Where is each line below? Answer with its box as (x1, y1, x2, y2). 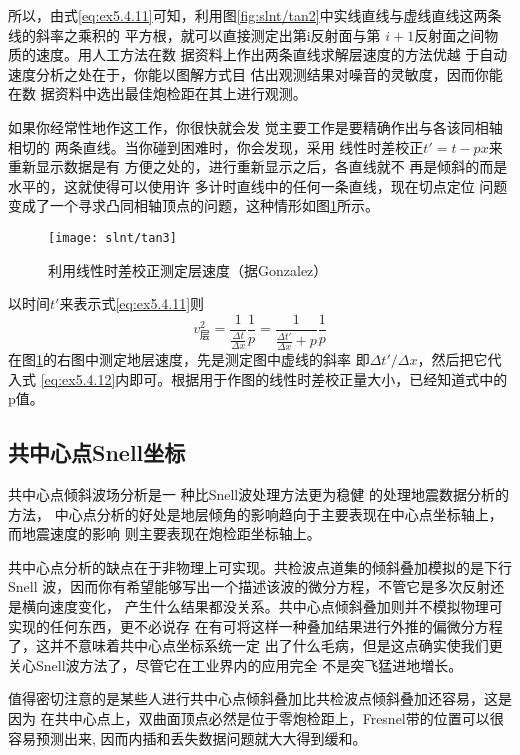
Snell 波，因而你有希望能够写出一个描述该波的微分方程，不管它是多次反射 (8, 576, 491, 597)
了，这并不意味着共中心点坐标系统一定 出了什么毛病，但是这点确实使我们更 (8, 635, 503, 656)
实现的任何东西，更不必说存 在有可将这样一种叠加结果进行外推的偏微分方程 (8, 615, 503, 636)
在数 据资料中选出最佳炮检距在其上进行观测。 (8, 83, 307, 104)
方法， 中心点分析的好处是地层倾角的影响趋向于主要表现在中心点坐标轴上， (8, 503, 503, 524)
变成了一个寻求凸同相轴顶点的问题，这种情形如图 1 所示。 (8, 195, 379, 216)
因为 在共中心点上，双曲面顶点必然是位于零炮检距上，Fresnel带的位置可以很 (8, 707, 504, 728)
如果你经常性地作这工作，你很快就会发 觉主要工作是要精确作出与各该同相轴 (8, 116, 503, 137)
